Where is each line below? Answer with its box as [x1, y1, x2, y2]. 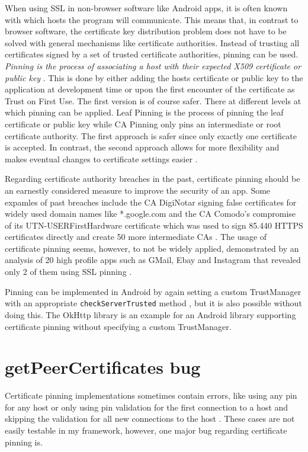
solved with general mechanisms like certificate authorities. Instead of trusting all [5, 36, 300, 49]
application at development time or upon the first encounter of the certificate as [5, 83, 295, 95]
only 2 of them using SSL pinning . [5, 265, 132, 278]
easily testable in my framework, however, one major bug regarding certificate [5, 424, 287, 436]
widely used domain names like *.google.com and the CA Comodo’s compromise [5, 207, 296, 220]
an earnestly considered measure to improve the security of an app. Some [5, 184, 271, 196]
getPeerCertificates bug [5, 355, 201, 379]
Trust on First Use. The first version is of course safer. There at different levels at [5, 94, 301, 107]
